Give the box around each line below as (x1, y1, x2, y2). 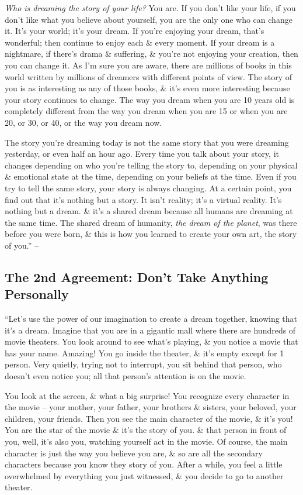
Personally (5, 285, 69, 303)
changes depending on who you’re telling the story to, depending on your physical (5, 159, 298, 171)
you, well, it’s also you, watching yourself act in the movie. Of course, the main (5, 435, 288, 447)
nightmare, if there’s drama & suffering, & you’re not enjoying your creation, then (5, 47, 298, 60)
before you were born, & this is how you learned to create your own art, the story (5, 228, 297, 240)
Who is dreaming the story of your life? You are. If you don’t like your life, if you (5, 2, 296, 13)
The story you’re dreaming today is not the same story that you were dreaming (5, 136, 289, 148)
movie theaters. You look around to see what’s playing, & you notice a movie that (5, 335, 298, 348)
